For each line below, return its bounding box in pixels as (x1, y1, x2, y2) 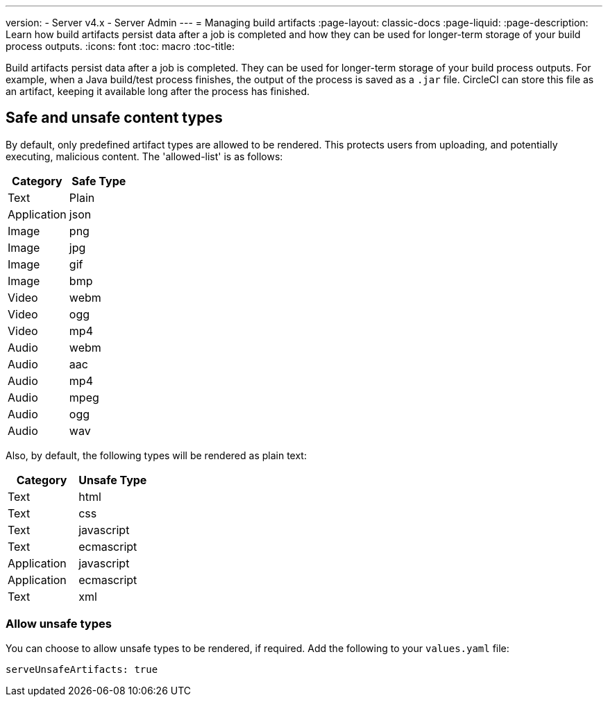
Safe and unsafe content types (6, 109, 223, 127)
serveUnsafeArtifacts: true (6, 663, 158, 675)
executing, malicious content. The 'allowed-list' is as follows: (6, 150, 283, 162)
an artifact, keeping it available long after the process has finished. (6, 85, 310, 97)
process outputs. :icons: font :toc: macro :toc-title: (6, 40, 235, 52)
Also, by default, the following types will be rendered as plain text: (6, 449, 307, 461)
